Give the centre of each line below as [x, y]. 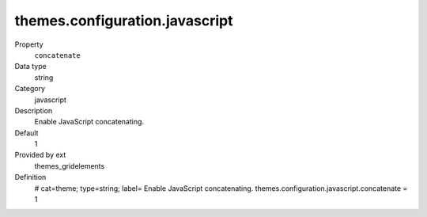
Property [29, 44]
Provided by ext [40, 155]
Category [30, 89]
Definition [30, 177]
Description [34, 110]
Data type [30, 67]
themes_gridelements [70, 166]
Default [26, 133]
